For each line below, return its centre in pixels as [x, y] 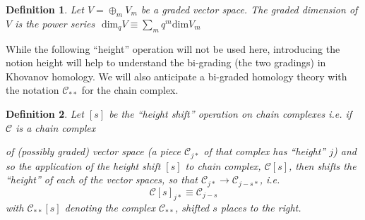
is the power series [55, 23]
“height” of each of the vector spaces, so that [102, 179]
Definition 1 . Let [45, 9]
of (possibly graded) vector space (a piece [93, 151]
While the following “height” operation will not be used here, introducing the [173, 48]
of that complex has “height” [265, 151]
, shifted [192, 208]
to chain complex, [223, 165]
